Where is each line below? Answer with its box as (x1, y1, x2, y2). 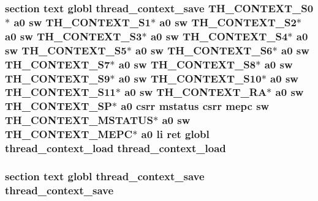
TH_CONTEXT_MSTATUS (5, 112, 153, 128)
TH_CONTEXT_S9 (5, 70, 110, 86)
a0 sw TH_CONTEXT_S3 (5, 28, 142, 43)
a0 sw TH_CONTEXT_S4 (150, 28, 288, 43)
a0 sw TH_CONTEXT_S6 (135, 42, 273, 57)
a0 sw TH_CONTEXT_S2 (159, 14, 297, 29)
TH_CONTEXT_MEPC (5, 126, 133, 142)
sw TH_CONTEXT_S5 (5, 42, 127, 57)
